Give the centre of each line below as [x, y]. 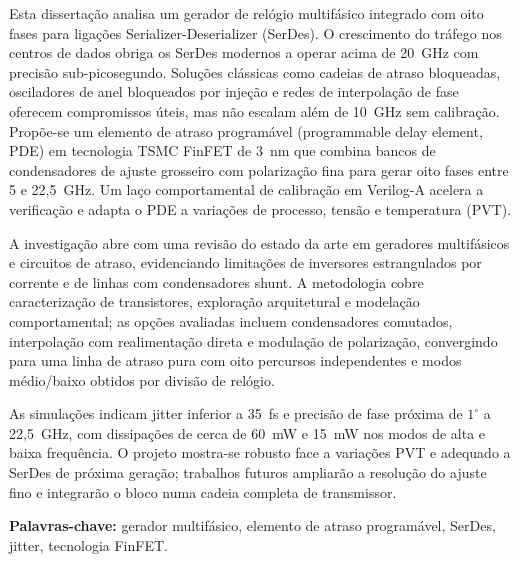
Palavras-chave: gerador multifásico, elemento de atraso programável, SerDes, [252, 525]
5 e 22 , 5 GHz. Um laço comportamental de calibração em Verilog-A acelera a [246, 189]
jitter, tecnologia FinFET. [88, 544]
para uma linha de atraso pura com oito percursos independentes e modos [235, 360]
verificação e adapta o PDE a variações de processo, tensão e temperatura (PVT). [260, 208]
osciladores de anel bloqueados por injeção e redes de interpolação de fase [234, 91]
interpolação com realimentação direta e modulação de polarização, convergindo [253, 340]
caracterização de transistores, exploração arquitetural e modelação [214, 301]
